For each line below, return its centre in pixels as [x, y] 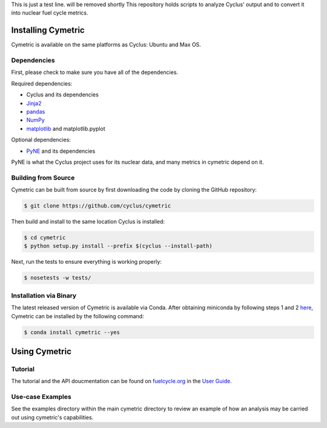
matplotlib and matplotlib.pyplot [66, 129]
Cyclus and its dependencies [63, 95]
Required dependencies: [42, 83]
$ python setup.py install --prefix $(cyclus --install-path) [118, 246]
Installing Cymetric [48, 30]
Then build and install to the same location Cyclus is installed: [88, 222]
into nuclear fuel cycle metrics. [50, 13]
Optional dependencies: [41, 140]
